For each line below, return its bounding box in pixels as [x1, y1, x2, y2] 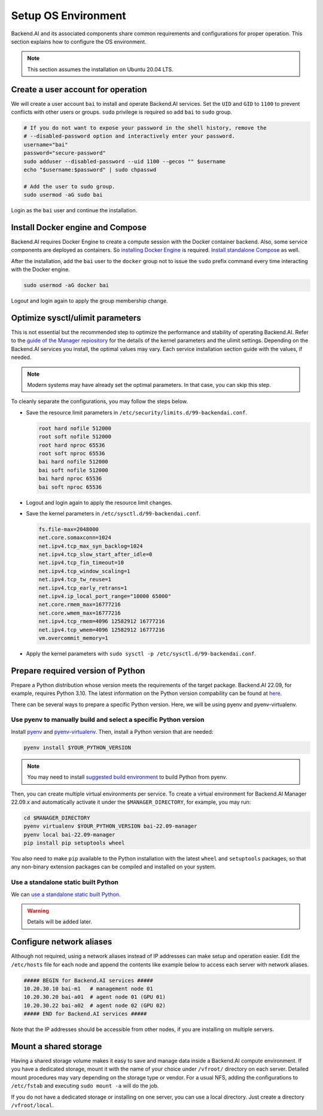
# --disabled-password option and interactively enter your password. [23, 133, 236, 140]
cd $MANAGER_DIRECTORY [23, 814, 90, 821]
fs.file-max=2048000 [38, 526, 99, 532]
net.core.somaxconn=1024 [38, 534, 112, 541]
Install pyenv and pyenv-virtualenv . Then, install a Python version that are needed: [11, 728, 214, 735]
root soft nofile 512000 [38, 434, 112, 440]
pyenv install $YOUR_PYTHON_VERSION [23, 744, 132, 751]
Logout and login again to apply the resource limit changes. [26, 499, 173, 506]
